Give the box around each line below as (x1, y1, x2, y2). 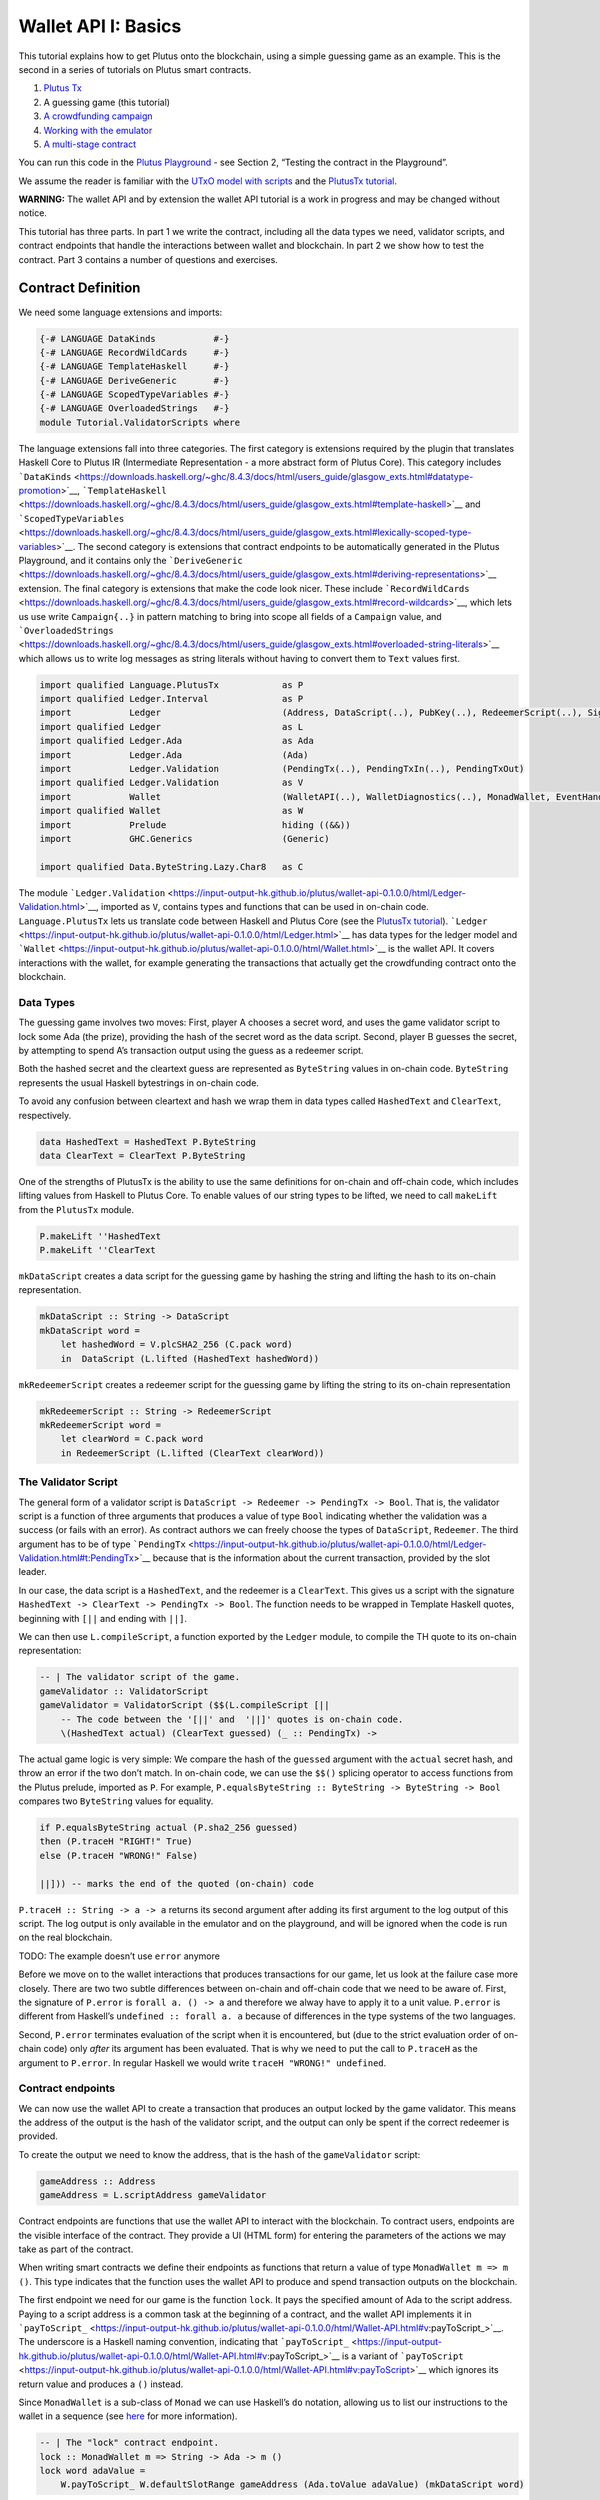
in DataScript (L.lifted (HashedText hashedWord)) (60, 1353, 320, 1364)
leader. (18, 1566, 47, 1578)
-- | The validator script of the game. (39, 1671, 240, 1683)
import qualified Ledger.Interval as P (39, 693, 304, 705)
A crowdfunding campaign (43, 110, 154, 122)
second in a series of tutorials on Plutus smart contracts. (18, 63, 252, 75)
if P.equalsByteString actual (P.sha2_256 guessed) (39, 1822, 299, 1834)
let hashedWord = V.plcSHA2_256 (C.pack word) (60, 1339, 294, 1350)
